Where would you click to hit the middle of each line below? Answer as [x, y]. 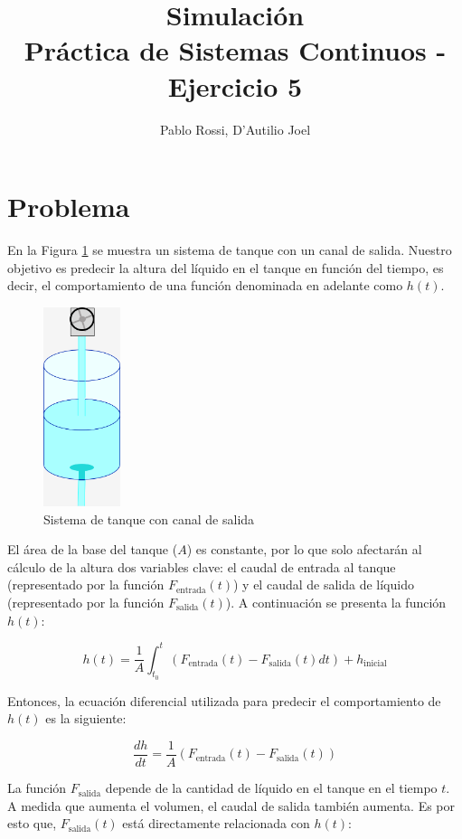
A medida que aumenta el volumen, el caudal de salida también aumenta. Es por [231, 805]
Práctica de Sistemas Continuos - [235, 50]
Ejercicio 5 [235, 85]
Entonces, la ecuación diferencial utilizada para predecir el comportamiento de [224, 700]
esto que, [32, 823]
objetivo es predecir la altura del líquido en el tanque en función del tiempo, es [226, 267]
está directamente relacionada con [216, 823]
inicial [375, 664]
